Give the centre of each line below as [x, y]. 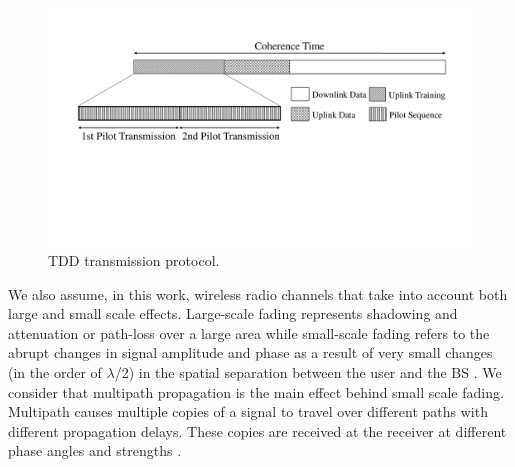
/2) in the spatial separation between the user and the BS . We [308, 372]
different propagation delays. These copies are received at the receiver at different [257, 430]
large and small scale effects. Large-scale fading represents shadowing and [233, 313]
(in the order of [55, 372]
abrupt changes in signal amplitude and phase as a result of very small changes [250, 352]
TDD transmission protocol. [134, 260]
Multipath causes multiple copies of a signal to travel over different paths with [248, 411]
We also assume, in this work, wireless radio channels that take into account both [258, 293]
